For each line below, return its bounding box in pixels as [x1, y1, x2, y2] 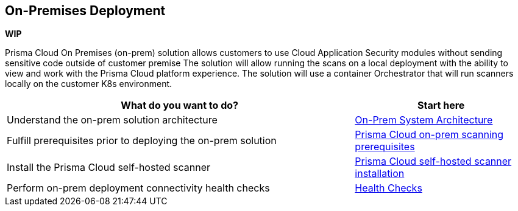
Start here [417, 99, 465, 112]
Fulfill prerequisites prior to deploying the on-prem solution [7, 134, 277, 147]
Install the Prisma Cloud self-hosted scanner [7, 161, 211, 174]
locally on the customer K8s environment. [5, 78, 172, 89]
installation [355, 167, 405, 180]
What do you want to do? [121, 99, 239, 112]
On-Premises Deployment [5, 3, 166, 18]
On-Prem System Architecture [355, 114, 493, 126]
